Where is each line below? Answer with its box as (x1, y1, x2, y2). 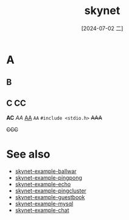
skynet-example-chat (15, 207, 69, 214)
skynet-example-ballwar (15, 167, 77, 175)
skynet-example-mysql (15, 200, 74, 208)
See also (6, 147, 51, 161)
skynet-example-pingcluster (15, 187, 86, 194)
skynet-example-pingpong (15, 174, 82, 182)
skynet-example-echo (15, 181, 71, 188)
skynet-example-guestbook (15, 194, 85, 201)
